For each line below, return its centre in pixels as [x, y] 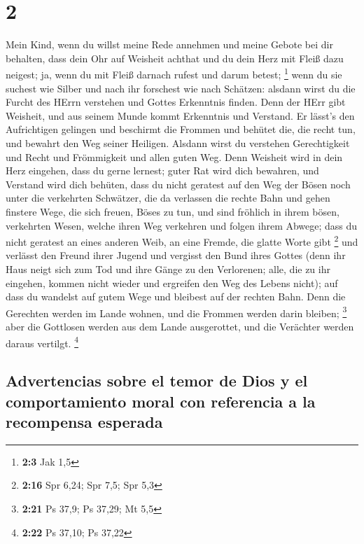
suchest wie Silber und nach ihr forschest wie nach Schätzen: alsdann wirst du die [181, 88]
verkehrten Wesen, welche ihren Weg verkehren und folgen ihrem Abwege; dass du [182, 225]
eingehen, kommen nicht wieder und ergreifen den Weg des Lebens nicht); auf [172, 283]
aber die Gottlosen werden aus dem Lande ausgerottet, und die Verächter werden [180, 326]
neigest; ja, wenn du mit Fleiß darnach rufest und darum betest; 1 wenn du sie [174, 73]
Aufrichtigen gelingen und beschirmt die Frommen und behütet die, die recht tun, [181, 129]
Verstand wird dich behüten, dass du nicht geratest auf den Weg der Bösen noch [178, 184]
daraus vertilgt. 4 [42, 342]
